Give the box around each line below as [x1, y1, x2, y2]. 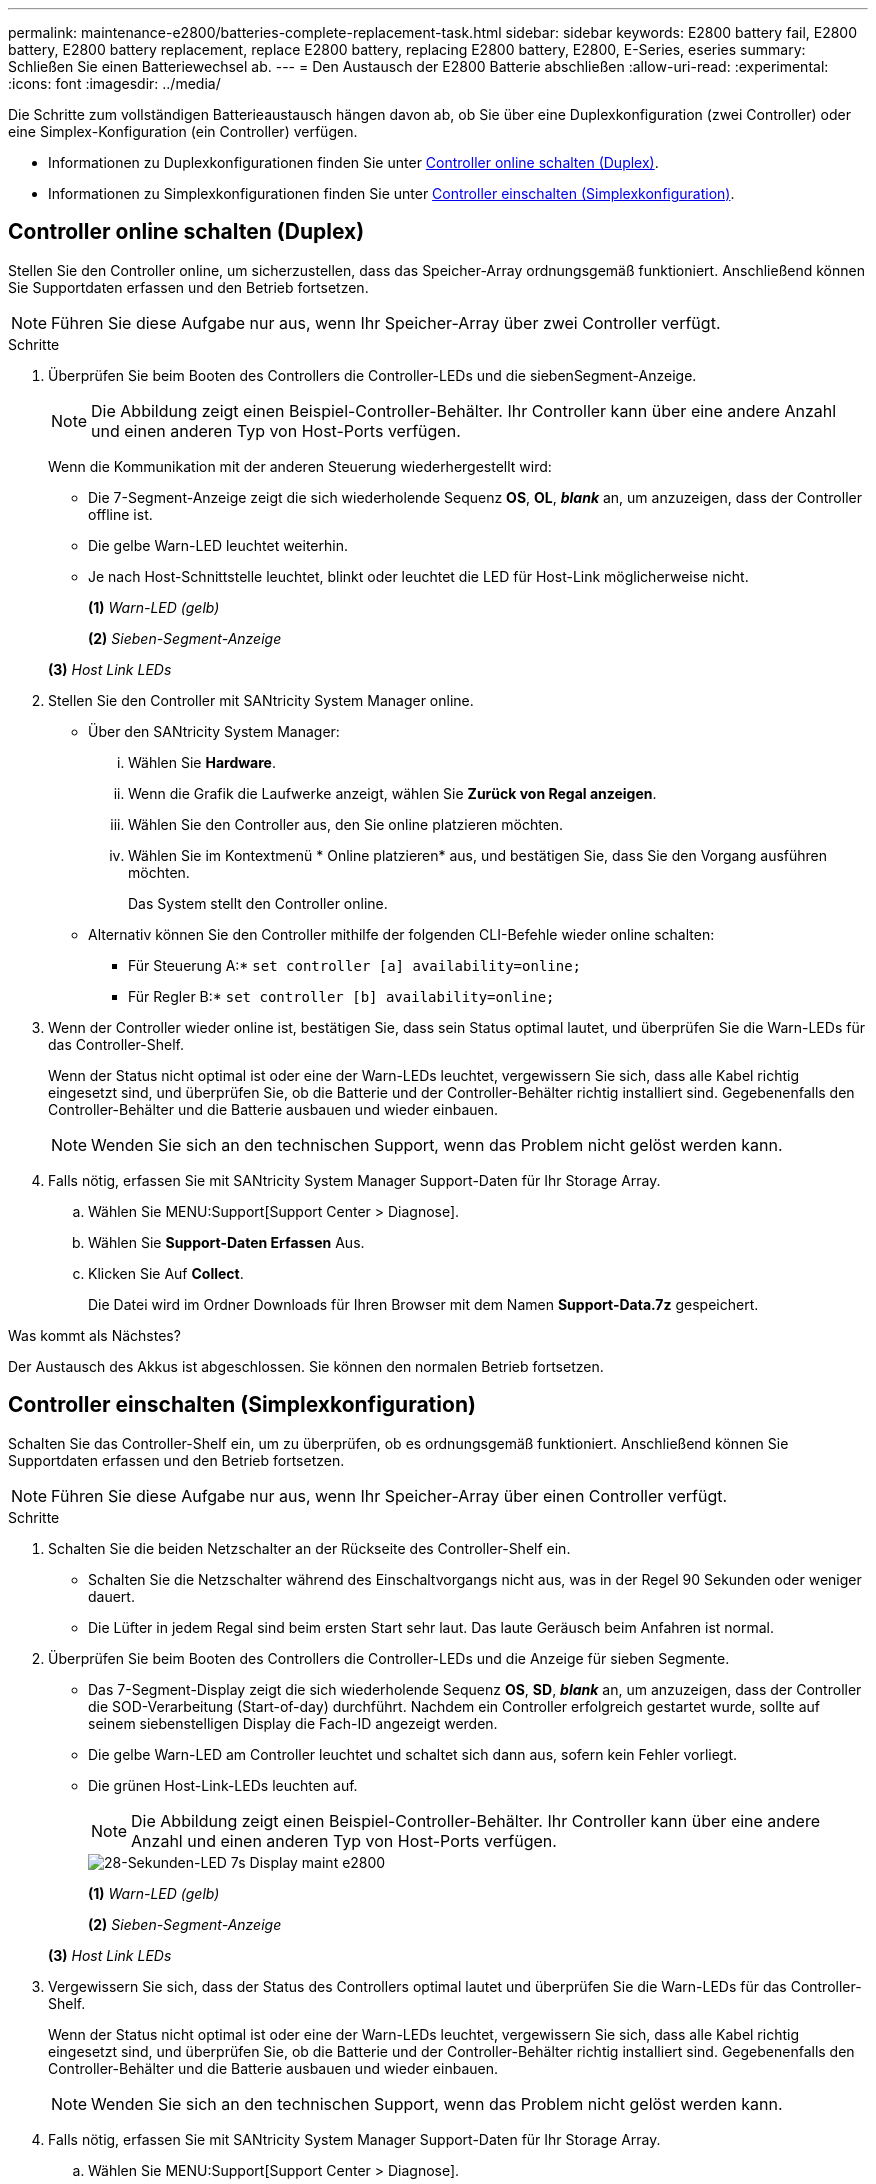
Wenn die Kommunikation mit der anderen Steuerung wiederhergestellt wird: [48, 457, 552, 475]
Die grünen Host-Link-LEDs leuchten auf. [88, 1776, 358, 1794]
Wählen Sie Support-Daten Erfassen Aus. [88, 1233, 365, 1251]
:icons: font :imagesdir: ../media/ [8, 75, 221, 92]
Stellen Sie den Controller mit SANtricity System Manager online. [48, 691, 474, 709]
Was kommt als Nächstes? [8, 1326, 181, 1344]
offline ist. [88, 505, 153, 523]
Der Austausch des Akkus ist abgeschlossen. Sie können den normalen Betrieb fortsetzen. [8, 1357, 604, 1375]
